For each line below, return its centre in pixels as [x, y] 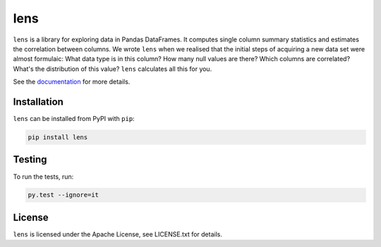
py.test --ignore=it [63, 195]
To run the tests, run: [43, 177]
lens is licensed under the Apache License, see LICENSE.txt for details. [117, 234]
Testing [30, 159]
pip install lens [58, 137]
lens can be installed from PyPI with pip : [74, 119]
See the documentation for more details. [72, 82]
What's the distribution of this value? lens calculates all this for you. [113, 69]
